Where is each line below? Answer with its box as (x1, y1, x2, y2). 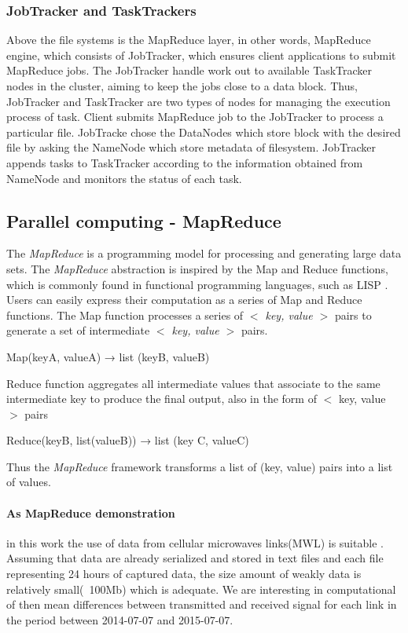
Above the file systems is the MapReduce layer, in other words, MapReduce (6, 31, 371, 48)
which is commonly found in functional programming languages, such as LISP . (6, 276, 388, 292)
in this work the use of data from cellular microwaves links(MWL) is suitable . (6, 534, 384, 551)
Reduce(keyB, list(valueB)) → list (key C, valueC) (6, 432, 249, 448)
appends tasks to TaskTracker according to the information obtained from (6, 154, 363, 170)
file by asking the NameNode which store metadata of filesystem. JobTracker (6, 139, 376, 156)
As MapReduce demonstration (6, 504, 175, 521)
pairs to (334, 306, 372, 323)
